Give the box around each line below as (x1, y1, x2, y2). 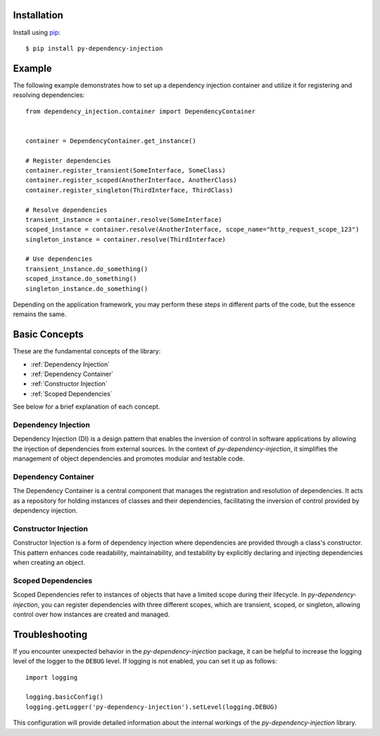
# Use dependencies (25, 255, 93, 263)
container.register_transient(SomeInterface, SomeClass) (25, 166, 227, 174)
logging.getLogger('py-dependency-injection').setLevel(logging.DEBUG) (25, 703, 278, 711)
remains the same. (13, 310, 67, 318)
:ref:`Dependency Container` (30, 370, 114, 378)
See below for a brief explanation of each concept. (13, 402, 160, 411)
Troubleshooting (13, 628, 88, 640)
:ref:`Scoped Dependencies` (30, 389, 113, 398)
